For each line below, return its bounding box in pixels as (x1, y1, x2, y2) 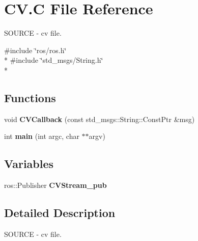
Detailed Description (4, 205, 116, 221)
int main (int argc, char (4, 131, 79, 141)
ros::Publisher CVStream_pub (4, 180, 107, 190)
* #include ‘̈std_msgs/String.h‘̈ (4, 55, 103, 65)
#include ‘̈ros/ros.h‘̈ (4, 44, 67, 55)
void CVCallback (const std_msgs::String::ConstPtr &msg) (4, 113, 195, 124)
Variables (4, 156, 54, 172)
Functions (4, 89, 56, 105)
